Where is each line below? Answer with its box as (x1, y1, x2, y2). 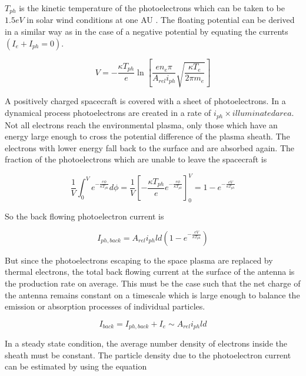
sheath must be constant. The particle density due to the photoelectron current (5, 348, 291, 361)
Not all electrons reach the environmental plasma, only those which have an (5, 118, 278, 131)
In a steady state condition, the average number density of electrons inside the (5, 337, 287, 350)
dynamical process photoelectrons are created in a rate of (5, 107, 211, 119)
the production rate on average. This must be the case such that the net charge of (5, 277, 301, 289)
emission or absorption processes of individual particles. (5, 300, 205, 312)
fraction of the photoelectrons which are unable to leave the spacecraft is (5, 153, 267, 165)
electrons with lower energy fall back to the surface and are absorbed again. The (5, 141, 294, 154)
